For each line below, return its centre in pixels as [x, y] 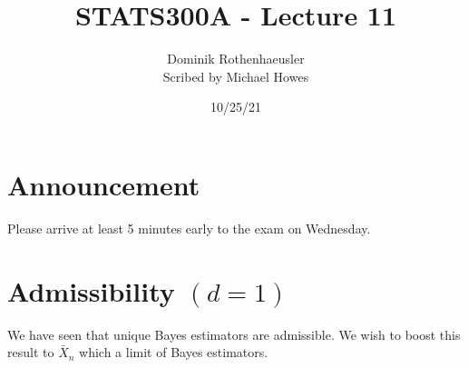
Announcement [104, 184]
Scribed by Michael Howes [236, 76]
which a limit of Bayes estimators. [174, 352]
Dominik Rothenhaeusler [236, 59]
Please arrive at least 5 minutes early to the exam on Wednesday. [189, 228]
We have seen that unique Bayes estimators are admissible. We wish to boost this [234, 334]
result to [31, 352]
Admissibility [91, 290]
